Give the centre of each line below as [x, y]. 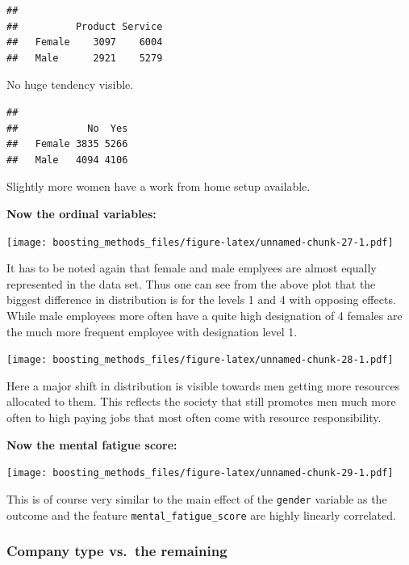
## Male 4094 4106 [67, 160]
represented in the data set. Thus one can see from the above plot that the [191, 283]
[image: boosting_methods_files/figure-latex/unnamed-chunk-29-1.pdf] [200, 473]
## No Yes [67, 128]
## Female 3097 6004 [85, 42]
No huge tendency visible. [70, 84]
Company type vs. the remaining [117, 551]
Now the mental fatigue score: [92, 444]
